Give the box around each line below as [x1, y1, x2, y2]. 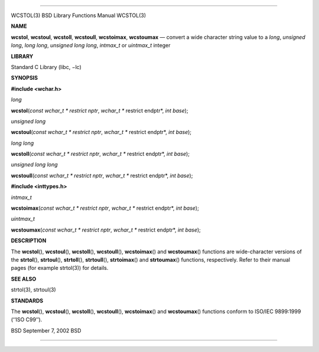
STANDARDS [11, 297, 44, 304]
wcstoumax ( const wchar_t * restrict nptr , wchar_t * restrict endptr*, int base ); [11, 226, 201, 233]
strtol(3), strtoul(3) [11, 286, 56, 294]
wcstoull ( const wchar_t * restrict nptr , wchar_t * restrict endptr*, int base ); [11, 172, 193, 179]
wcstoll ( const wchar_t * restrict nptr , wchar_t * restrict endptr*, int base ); [11, 151, 190, 158]
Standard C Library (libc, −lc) [11, 63, 82, 70]
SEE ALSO [11, 275, 37, 282]
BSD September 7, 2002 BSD [11, 327, 82, 334]
